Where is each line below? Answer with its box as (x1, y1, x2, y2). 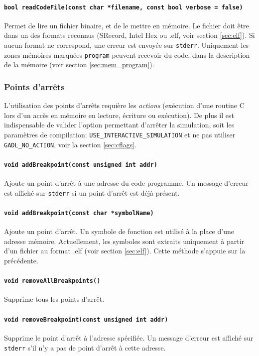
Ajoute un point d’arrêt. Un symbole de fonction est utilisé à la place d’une (4, 226, 234, 237)
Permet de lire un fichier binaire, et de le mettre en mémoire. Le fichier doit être (4, 20, 249, 30)
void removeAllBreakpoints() (4, 277, 101, 285)
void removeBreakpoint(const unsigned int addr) (4, 316, 168, 323)
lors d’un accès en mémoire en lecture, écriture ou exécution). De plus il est (4, 110, 234, 120)
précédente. (4, 255, 38, 266)
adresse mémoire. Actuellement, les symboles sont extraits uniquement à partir (4, 236, 245, 246)
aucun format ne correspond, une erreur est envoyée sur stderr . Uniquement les (4, 40, 249, 50)
